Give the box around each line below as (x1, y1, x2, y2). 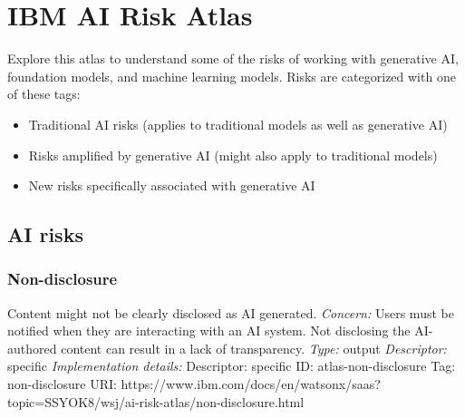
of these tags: (7, 84, 81, 103)
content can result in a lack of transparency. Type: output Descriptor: (61, 338, 447, 357)
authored (7, 338, 57, 357)
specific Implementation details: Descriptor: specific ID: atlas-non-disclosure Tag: (7, 356, 456, 375)
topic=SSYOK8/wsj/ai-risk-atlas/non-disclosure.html (7, 392, 305, 411)
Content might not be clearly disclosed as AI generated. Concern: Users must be (7, 303, 454, 322)
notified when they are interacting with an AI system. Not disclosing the (7, 321, 411, 340)
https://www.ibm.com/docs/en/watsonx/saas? (121, 374, 381, 394)
